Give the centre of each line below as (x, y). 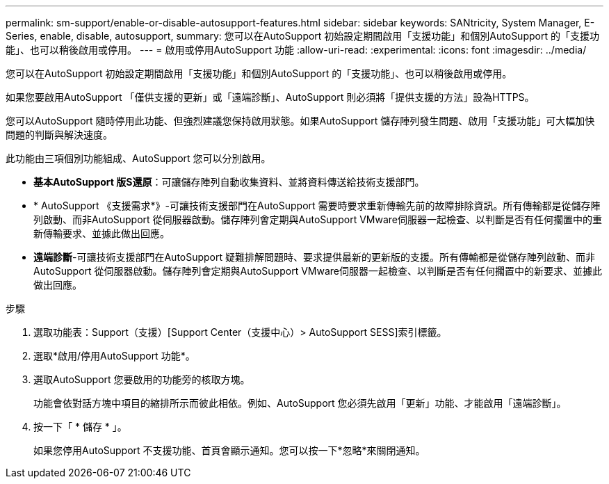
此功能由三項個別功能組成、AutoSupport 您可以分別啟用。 (138, 158)
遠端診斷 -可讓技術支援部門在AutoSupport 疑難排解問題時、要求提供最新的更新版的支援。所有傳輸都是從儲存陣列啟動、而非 (315, 257)
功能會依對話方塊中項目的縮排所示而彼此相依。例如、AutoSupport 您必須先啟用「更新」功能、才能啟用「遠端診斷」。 (300, 403)
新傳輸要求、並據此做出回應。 (101, 233)
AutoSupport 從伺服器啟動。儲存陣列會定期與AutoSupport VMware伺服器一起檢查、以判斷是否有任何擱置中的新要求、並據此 (318, 271)
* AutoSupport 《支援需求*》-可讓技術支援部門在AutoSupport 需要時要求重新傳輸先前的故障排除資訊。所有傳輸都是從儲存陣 (317, 205)
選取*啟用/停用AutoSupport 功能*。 (114, 356)
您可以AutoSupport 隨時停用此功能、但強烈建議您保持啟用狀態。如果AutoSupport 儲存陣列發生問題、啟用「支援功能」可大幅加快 (300, 121)
